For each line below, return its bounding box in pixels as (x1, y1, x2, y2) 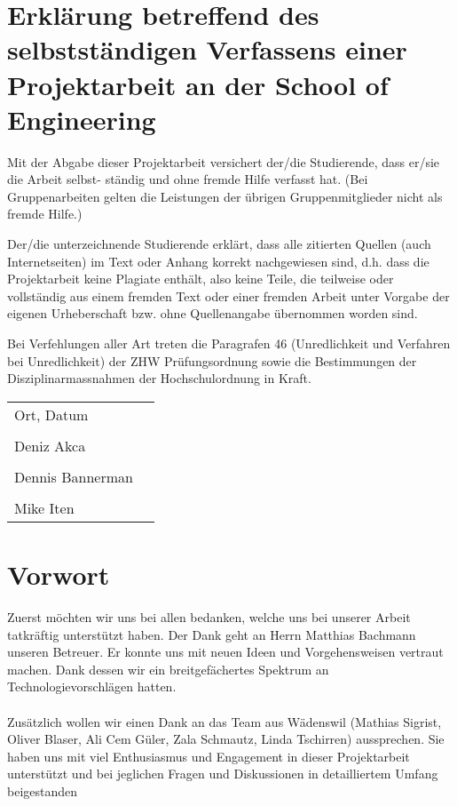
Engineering (7, 100, 156, 137)
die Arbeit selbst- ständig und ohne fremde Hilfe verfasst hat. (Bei (7, 170, 368, 188)
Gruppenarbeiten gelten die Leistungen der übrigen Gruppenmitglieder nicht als (7, 187, 443, 205)
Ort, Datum (14, 403, 89, 425)
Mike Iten (14, 497, 75, 518)
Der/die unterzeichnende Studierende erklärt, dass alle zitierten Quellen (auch (7, 235, 431, 253)
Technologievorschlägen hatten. (7, 677, 177, 696)
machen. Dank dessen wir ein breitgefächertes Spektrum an (7, 659, 329, 678)
